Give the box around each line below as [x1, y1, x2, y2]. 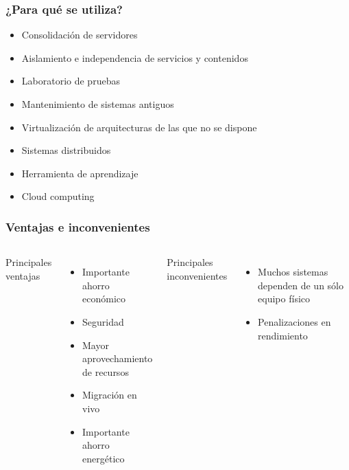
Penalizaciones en [258, 314, 331, 328]
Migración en [82, 388, 137, 402]
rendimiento [258, 328, 308, 342]
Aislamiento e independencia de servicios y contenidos [21, 50, 248, 65]
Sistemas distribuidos [21, 143, 111, 157]
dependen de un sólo [258, 278, 344, 292]
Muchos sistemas [258, 265, 328, 279]
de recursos [82, 364, 129, 379]
